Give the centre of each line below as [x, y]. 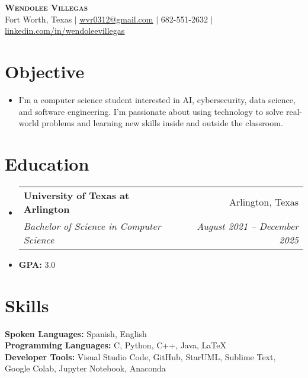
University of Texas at [76, 195]
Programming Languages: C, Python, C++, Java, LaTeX [116, 345]
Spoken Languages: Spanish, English [76, 333]
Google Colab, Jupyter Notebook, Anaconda [85, 368]
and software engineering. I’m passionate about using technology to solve [151, 111]
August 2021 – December [248, 226]
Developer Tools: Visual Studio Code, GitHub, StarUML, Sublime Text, [140, 356]
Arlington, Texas [264, 202]
